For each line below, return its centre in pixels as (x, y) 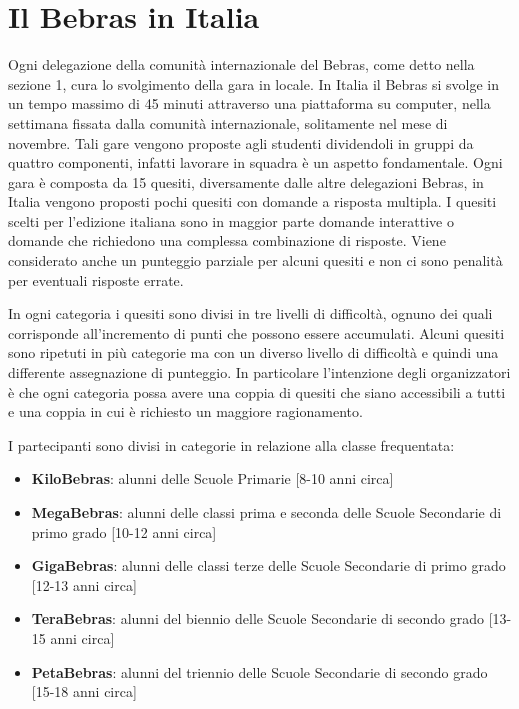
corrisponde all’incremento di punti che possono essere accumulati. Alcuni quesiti (256, 332)
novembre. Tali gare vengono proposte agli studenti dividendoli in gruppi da (241, 142)
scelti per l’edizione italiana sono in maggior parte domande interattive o (231, 220)
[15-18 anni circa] (84, 691)
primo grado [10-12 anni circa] (124, 531)
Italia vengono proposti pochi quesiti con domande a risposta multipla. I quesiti (252, 201)
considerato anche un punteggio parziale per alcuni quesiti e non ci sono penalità (255, 260)
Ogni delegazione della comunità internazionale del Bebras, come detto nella (241, 64)
